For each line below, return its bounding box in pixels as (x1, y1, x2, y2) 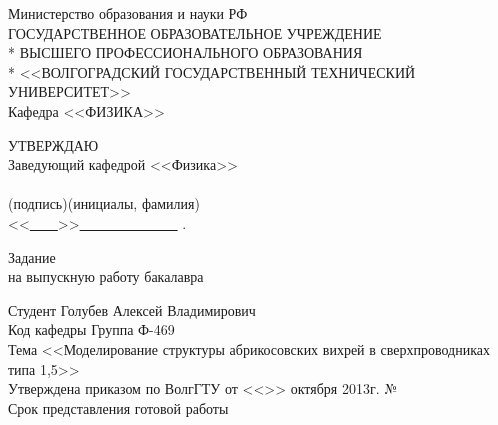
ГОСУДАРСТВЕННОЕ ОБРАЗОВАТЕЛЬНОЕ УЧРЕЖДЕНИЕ (8, 22, 382, 43)
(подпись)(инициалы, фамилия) (8, 193, 200, 214)
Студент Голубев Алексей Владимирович (8, 299, 256, 320)
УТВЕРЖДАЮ (8, 134, 99, 155)
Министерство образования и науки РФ (8, 3, 248, 23)
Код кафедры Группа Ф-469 (8, 319, 175, 340)
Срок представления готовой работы (8, 397, 229, 418)
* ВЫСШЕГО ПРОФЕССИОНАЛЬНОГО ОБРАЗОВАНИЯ (8, 42, 363, 63)
